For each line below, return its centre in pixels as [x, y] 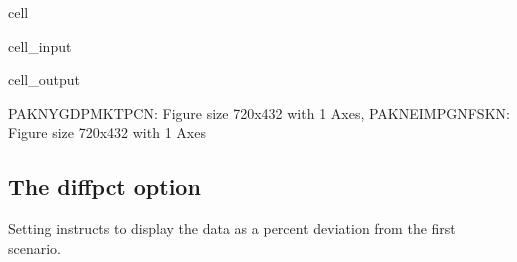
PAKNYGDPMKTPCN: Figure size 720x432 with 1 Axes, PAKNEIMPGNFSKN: [259, 112]
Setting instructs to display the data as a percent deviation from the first [232, 228]
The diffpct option [104, 186]
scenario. [35, 247]
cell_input [40, 45]
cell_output [44, 79]
